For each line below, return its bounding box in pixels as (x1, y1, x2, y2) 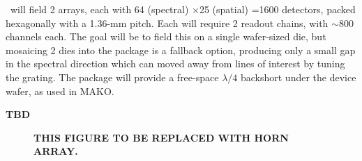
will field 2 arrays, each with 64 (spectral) (10, 2, 189, 16)
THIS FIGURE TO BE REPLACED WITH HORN (33, 130, 289, 144)
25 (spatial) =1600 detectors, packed (199, 2, 356, 16)
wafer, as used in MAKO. (6, 83, 114, 98)
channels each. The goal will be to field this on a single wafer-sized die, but (6, 29, 326, 44)
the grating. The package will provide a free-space (6, 69, 219, 84)
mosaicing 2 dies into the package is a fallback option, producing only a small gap (6, 42, 356, 57)
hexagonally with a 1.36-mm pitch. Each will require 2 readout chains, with (6, 15, 329, 30)
